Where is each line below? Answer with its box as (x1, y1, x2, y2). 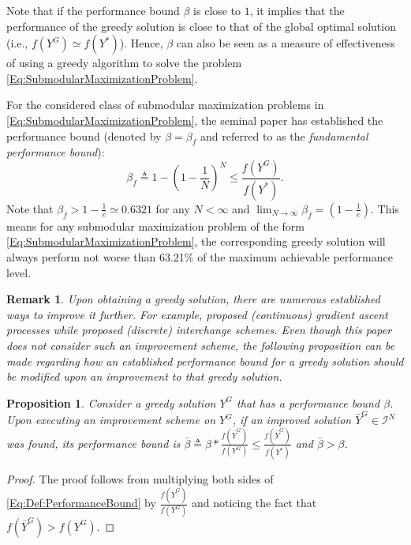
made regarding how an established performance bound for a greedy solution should (6, 352, 404, 369)
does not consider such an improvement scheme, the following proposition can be (6, 336, 395, 353)
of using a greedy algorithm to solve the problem (6, 54, 242, 71)
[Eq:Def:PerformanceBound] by (6, 494, 156, 511)
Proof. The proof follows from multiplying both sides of (6, 471, 274, 487)
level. (6, 264, 32, 280)
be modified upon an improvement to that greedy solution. (6, 368, 282, 385)
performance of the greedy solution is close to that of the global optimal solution (6, 17, 396, 34)
